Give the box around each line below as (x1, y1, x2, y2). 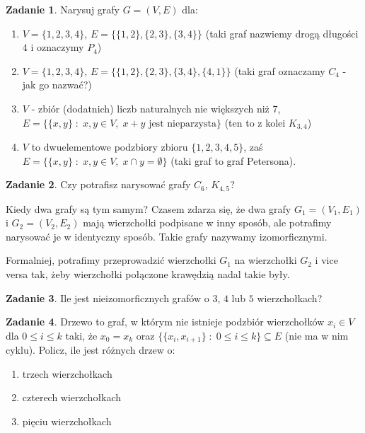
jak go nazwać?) (22, 77, 92, 92)
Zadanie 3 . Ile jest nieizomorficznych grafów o (6, 290, 209, 305)
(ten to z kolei (224, 115, 286, 129)
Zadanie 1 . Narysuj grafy (6, 2, 120, 16)
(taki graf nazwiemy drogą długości (205, 25, 359, 40)
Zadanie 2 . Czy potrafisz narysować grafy (6, 177, 191, 192)
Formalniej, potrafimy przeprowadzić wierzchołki (6, 253, 216, 267)
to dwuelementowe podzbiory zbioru (31, 139, 188, 154)
